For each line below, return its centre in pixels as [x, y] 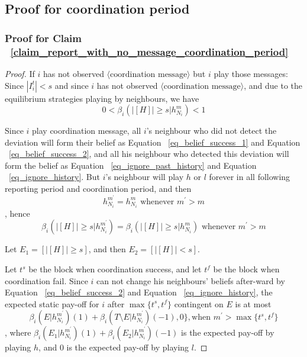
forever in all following [250, 177]
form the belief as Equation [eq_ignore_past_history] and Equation [131, 165]
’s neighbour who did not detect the [211, 131]
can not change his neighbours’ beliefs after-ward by [191, 280]
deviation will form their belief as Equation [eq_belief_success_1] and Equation [153, 142]
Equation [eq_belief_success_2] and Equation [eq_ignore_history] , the [139, 292]
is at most [253, 303]
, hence [17, 213]
